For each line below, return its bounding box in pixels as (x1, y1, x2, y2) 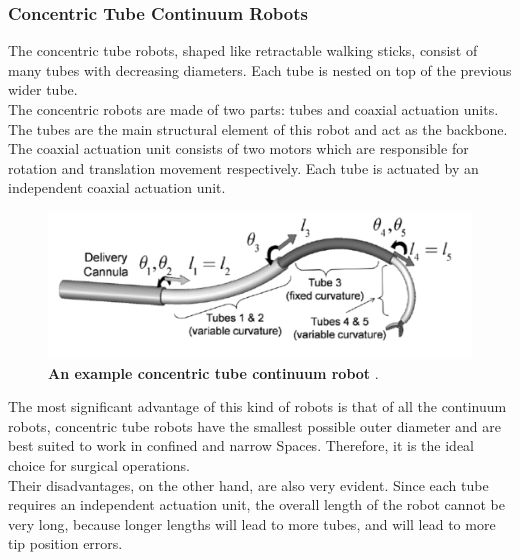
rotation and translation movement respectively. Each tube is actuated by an (8, 157, 479, 178)
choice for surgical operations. (8, 454, 190, 475)
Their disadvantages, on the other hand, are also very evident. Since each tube (8, 474, 489, 495)
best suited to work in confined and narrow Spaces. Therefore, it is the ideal (8, 435, 475, 456)
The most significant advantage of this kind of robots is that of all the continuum (8, 396, 507, 417)
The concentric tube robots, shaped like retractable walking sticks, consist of (8, 40, 478, 61)
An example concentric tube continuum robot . (48, 362, 379, 383)
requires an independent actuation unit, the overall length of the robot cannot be (8, 494, 505, 515)
